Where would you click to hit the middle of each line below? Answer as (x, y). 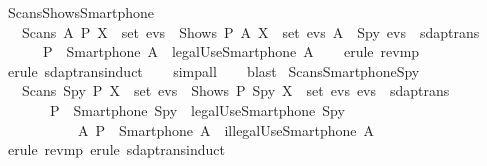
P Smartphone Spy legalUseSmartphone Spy (197, 109)
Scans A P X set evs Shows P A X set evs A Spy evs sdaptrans (250, 31)
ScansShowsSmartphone (81, 12)
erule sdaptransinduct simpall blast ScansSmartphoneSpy (213, 70)
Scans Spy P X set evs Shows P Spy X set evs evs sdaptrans (235, 90)
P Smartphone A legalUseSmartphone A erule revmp (231, 51)
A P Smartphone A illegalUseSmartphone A (225, 129)
